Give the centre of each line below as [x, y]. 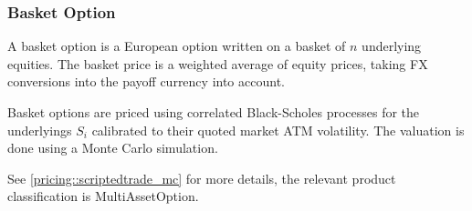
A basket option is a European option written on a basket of [177, 46]
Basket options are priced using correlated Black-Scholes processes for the [214, 112]
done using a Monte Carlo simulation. [113, 148]
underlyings [40, 130]
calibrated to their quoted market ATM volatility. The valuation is [278, 130]
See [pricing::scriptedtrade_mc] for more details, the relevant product [202, 178]
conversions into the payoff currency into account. [146, 81]
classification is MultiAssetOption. [103, 196]
